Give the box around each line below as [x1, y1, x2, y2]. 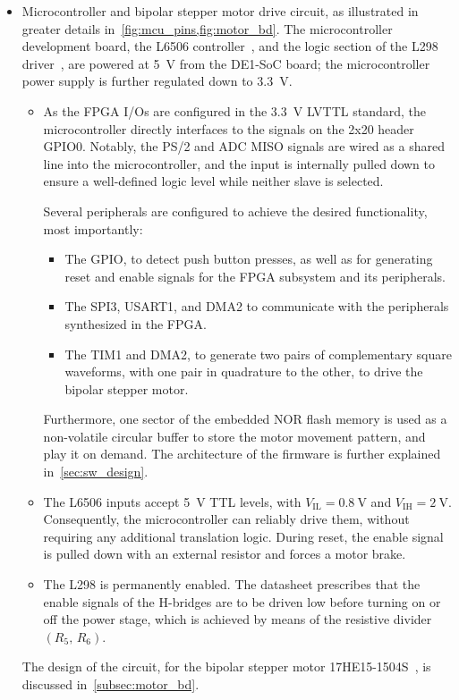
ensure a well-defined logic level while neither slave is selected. [43, 172, 384, 190]
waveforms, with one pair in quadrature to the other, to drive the [64, 362, 423, 381]
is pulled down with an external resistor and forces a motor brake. [43, 544, 406, 563]
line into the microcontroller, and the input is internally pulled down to [43, 154, 435, 173]
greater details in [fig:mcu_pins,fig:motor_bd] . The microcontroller [21, 19, 393, 38]
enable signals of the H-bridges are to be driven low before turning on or [43, 592, 441, 611]
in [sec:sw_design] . [43, 462, 149, 481]
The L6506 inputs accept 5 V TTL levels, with [43, 492, 302, 510]
